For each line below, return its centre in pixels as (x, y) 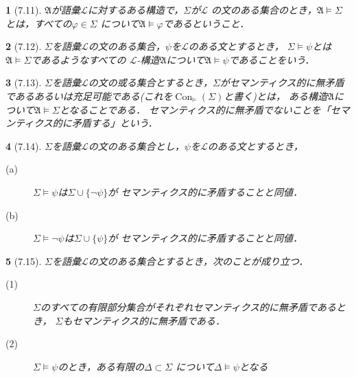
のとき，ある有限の (101, 366)
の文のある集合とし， (136, 146)
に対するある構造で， (135, 10)
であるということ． (206, 23)
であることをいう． (272, 59)
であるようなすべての (79, 59)
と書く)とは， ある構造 (276, 96)
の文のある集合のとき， (264, 10)
